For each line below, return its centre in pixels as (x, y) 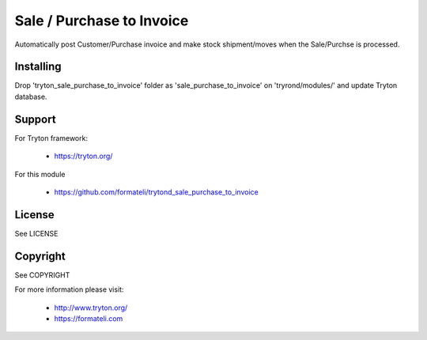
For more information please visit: (69, 289)
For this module (40, 174)
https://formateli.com (89, 318)
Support (35, 119)
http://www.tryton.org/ (91, 308)
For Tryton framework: (51, 138)
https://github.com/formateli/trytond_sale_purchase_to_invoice (156, 192)
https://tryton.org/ (83, 156)
